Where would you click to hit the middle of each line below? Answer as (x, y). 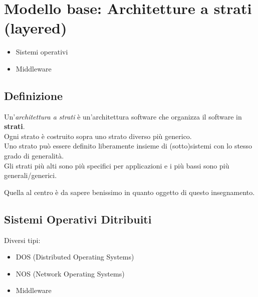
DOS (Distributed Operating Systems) (75, 257)
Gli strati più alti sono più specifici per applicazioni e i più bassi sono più (117, 165)
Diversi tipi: (22, 240)
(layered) (36, 28)
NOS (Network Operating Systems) (70, 273)
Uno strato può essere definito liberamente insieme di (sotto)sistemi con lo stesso (128, 146)
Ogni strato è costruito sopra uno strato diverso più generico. (98, 136)
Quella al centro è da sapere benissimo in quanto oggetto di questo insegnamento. (130, 192)
